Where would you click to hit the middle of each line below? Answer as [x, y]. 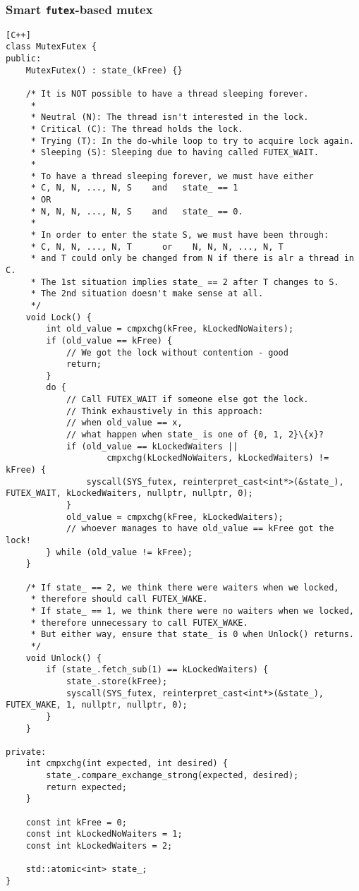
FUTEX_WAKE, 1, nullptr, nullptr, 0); [97, 705]
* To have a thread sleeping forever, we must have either [172, 176]
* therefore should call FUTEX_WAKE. [119, 599]
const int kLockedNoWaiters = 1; [104, 834]
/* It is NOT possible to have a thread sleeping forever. [167, 94]
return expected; [86, 787]
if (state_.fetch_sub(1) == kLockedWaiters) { [157, 670]
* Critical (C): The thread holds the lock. [137, 129]
